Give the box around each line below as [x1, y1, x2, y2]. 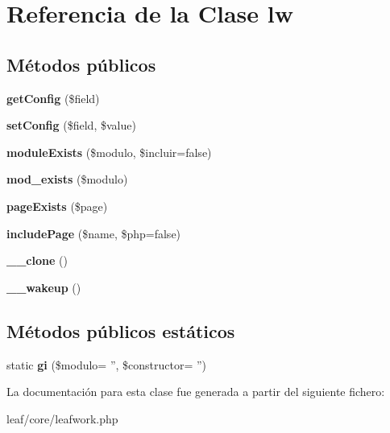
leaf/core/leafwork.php [6, 410, 118, 427]
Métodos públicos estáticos [6, 318, 235, 343]
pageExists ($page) [6, 197, 108, 214]
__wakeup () [6, 278, 81, 295]
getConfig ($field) [6, 89, 100, 106]
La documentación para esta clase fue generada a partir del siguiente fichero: [6, 383, 385, 400]
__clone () [6, 252, 68, 269]
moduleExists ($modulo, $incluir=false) [6, 143, 212, 160]
